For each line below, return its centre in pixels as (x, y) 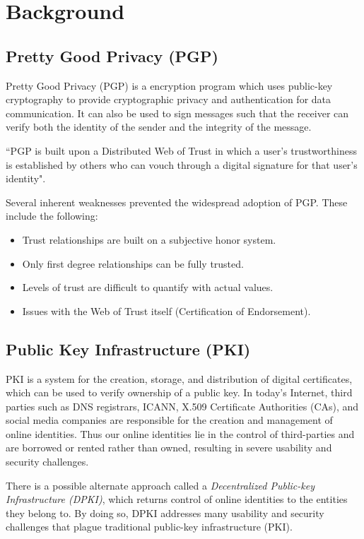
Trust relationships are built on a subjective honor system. (149, 239)
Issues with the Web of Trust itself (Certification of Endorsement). (166, 310)
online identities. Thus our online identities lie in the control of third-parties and (180, 433)
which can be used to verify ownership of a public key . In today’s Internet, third (179, 392)
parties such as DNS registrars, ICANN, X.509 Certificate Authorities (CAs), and (182, 406)
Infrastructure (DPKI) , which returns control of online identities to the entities (177, 499)
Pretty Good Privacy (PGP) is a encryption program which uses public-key (169, 85)
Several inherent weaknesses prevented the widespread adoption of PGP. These (177, 202)
